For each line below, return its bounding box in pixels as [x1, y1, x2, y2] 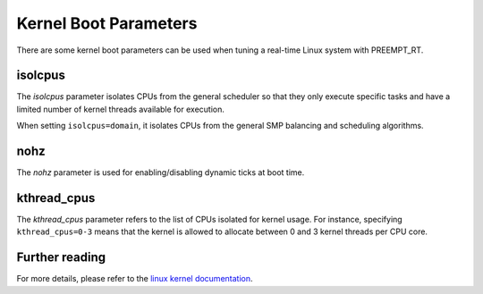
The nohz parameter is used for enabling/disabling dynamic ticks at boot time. [16, 167, 305, 178]
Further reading [16, 250, 106, 265]
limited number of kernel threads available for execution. [16, 104, 225, 114]
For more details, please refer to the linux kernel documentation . [16, 273, 254, 284]
